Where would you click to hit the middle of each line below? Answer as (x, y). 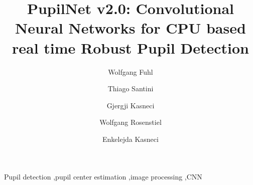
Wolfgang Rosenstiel (131, 122)
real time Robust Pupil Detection (131, 47)
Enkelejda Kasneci (131, 139)
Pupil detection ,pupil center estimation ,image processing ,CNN (103, 177)
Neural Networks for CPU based (131, 28)
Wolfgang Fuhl (131, 71)
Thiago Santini (131, 88)
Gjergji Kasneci (131, 105)
